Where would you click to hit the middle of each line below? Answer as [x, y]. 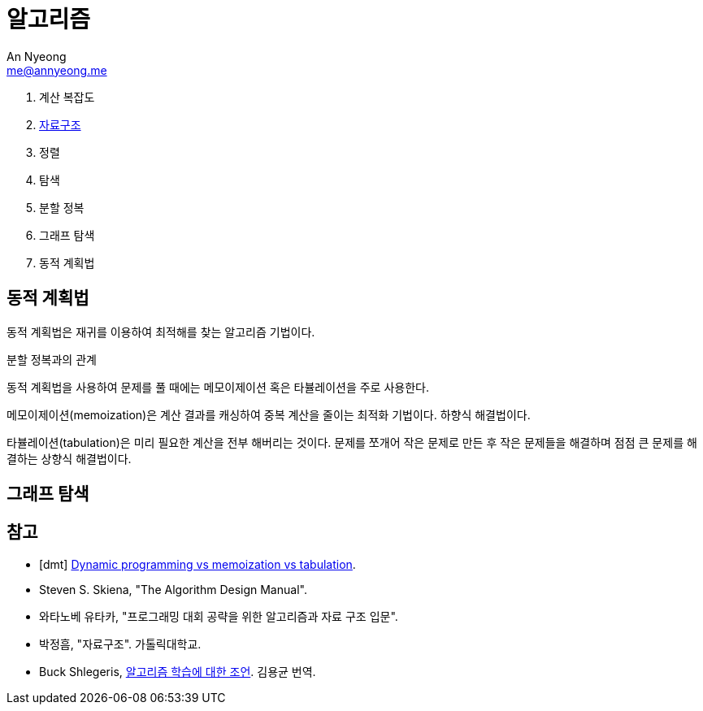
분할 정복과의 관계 [52, 359]
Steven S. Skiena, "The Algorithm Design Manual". [173, 589]
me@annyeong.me [57, 70]
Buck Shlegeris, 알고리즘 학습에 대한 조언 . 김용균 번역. [178, 671]
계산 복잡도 [67, 97]
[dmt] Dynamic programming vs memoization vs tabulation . [197, 564]
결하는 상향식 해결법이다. [69, 458]
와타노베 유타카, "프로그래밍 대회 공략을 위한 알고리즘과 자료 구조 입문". [219, 616]
